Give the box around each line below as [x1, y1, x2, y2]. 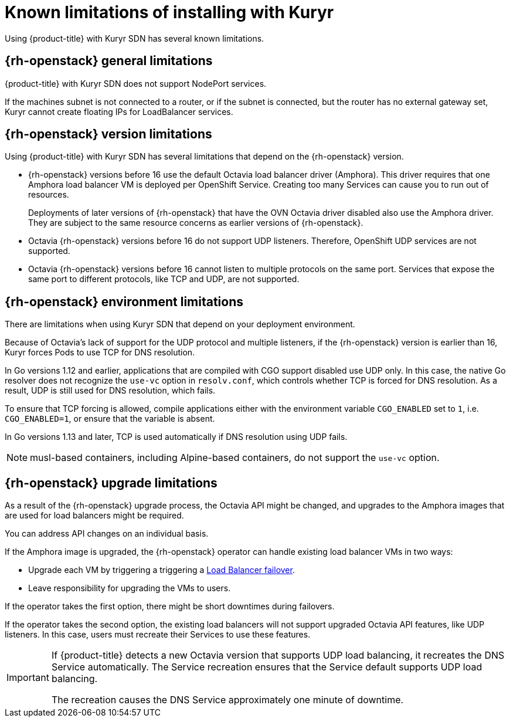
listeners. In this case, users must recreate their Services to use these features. [5, 629, 311, 640]
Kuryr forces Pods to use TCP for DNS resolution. [5, 347, 195, 358]
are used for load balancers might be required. [5, 510, 184, 521]
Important [6, 672, 49, 684]
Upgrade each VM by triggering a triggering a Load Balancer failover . [28, 565, 295, 575]
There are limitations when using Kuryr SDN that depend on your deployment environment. [5, 319, 355, 330]
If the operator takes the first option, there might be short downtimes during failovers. [5, 601, 335, 612]
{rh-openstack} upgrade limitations [5, 475, 217, 490]
